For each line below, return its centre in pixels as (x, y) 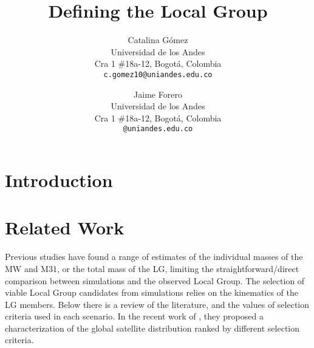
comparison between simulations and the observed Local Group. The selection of (155, 280)
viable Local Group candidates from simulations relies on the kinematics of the (152, 292)
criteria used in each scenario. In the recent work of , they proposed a (134, 316)
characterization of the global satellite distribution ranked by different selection (152, 328)
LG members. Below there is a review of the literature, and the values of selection (157, 304)
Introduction (59, 180)
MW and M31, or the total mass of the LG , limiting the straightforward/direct (152, 268)
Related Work (65, 227)
